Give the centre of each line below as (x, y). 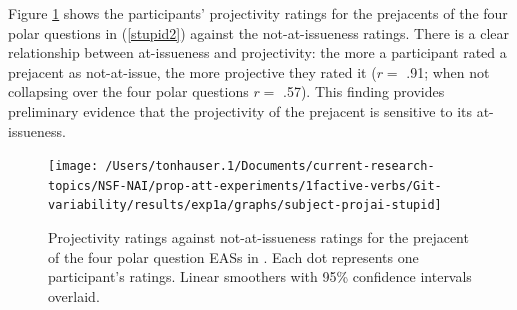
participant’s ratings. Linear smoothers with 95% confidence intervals (260, 276)
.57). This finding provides (364, 91)
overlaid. (74, 295)
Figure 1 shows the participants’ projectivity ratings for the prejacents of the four (258, 13)
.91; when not (448, 71)
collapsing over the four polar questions (128, 91)
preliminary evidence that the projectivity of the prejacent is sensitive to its (240, 110)
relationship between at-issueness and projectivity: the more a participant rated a (257, 52)
